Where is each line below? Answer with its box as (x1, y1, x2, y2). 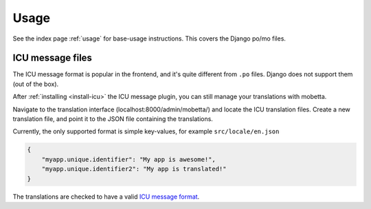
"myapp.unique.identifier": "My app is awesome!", (41, 155, 216, 163)
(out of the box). (12, 80, 59, 88)
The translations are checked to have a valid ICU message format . (12, 192, 200, 201)
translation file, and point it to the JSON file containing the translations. (12, 115, 213, 123)
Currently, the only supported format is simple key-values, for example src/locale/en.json (12, 127, 280, 135)
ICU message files (12, 52, 93, 64)
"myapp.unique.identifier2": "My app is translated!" (41, 165, 227, 173)
